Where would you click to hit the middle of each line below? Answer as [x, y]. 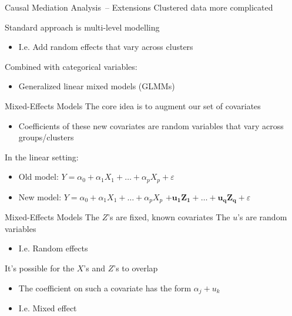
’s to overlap [136, 268]
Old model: [38, 177]
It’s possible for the [40, 268]
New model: [40, 196]
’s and [94, 268]
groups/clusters [46, 137]
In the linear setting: [42, 157]
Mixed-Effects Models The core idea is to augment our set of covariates [133, 105]
